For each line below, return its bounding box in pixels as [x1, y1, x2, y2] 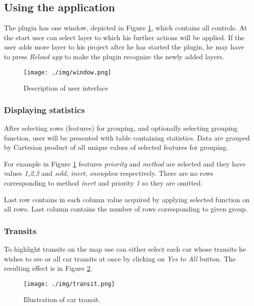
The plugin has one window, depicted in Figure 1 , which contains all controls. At [4, 23, 247, 33]
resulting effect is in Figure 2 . [4, 263, 93, 273]
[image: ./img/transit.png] [24, 280, 115, 287]
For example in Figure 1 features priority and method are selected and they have [4, 158, 246, 168]
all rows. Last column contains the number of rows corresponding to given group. [4, 204, 248, 214]
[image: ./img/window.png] [24, 69, 111, 76]
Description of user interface [24, 83, 108, 93]
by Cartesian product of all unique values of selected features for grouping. [4, 142, 229, 152]
